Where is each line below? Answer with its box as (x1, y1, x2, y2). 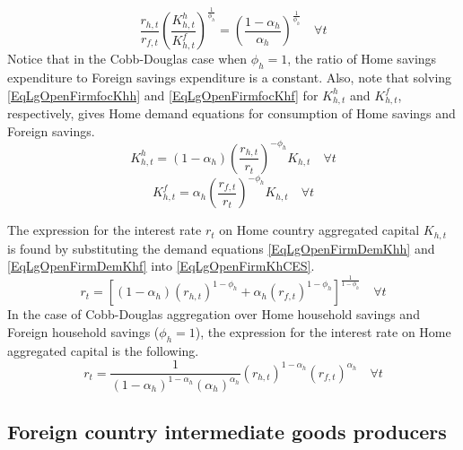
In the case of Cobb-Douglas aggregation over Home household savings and (7, 305, 420, 324)
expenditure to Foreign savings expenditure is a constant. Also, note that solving (7, 68, 452, 87)
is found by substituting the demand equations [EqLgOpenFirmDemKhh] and (7, 238, 435, 257)
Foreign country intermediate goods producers (7, 418, 447, 446)
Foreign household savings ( (7, 322, 160, 341)
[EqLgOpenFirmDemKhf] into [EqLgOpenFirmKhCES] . (7, 256, 315, 275)
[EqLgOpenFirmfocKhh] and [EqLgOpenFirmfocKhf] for (7, 85, 319, 104)
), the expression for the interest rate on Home (195, 322, 451, 341)
